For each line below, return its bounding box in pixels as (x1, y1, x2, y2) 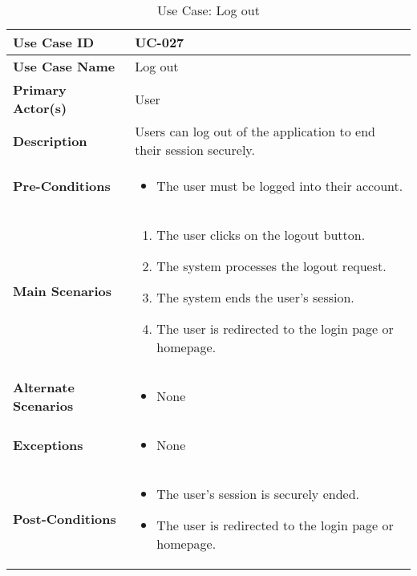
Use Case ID (13, 33, 95, 51)
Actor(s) (13, 99, 67, 117)
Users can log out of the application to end (135, 122, 375, 140)
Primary (13, 80, 67, 99)
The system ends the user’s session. (156, 288, 354, 306)
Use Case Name (13, 57, 115, 75)
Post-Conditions (13, 509, 116, 528)
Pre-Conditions (13, 176, 111, 195)
